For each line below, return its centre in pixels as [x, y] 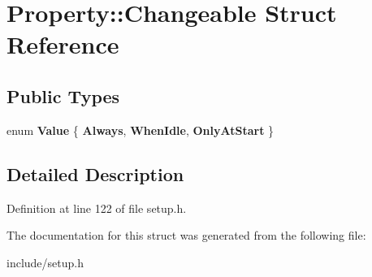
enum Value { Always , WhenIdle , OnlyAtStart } [141, 130]
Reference [63, 44]
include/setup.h [45, 262]
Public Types [63, 95]
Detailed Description [95, 173]
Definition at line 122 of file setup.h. [97, 208]
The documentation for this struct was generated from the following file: [186, 235]
